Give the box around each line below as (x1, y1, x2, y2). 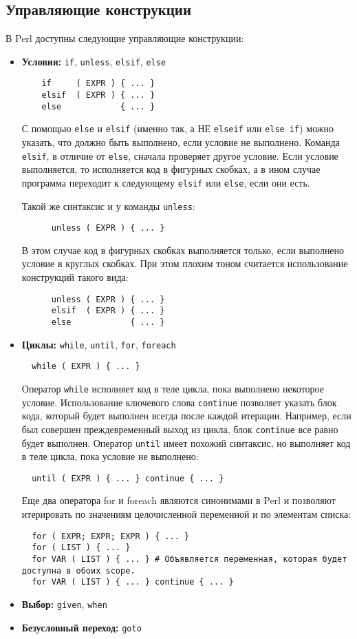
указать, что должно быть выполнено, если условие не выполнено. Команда (21, 135, 340, 149)
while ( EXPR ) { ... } (32, 362, 140, 372)
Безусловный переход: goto (21, 620, 142, 634)
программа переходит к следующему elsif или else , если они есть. (21, 175, 310, 189)
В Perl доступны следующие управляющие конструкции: (6, 31, 244, 45)
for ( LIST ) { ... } (32, 543, 131, 553)
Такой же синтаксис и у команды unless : (21, 198, 195, 213)
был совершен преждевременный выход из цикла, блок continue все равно (21, 421, 338, 436)
